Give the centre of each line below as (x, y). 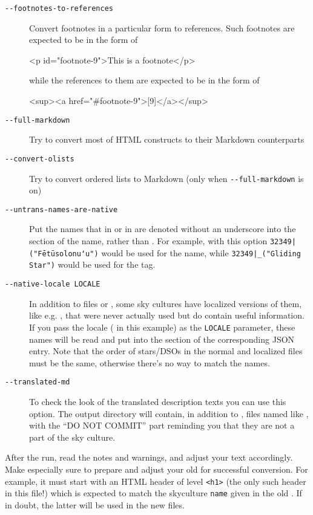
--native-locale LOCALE (53, 284)
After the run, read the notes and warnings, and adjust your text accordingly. (149, 457)
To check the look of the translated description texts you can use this (158, 401)
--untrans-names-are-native (61, 209)
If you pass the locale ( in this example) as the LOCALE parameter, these (162, 327)
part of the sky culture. (72, 437)
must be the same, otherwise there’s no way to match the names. (150, 362)
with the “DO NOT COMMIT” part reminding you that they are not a (162, 425)
